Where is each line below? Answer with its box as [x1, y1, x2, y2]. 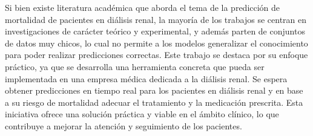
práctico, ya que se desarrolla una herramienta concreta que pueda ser [5, 60, 265, 73]
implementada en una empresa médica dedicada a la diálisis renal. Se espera [5, 72, 288, 85]
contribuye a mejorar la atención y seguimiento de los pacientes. [5, 119, 242, 132]
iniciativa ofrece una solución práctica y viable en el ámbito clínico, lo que [5, 108, 279, 120]
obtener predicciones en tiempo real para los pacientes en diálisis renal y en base [5, 84, 303, 97]
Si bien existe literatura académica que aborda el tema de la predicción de [5, 1, 280, 13]
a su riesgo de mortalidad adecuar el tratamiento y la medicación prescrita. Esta [5, 96, 303, 108]
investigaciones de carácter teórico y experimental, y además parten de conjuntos [5, 25, 305, 37]
